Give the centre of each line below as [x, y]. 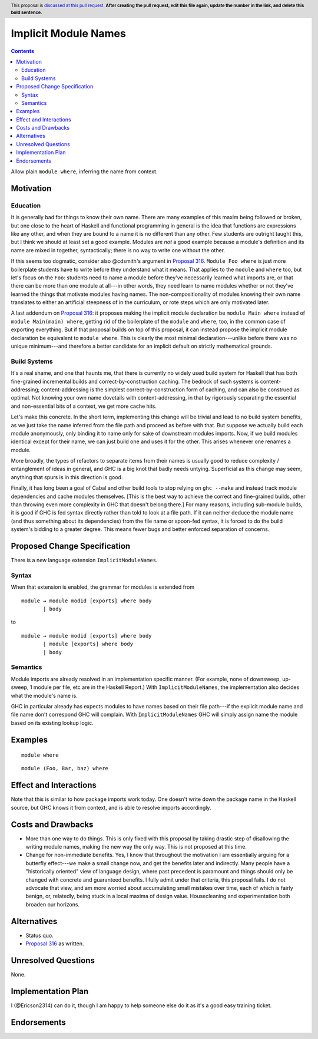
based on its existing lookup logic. [52, 723]
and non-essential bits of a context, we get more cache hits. [84, 406]
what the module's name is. [44, 695]
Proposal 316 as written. [55, 944]
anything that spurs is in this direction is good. [67, 477]
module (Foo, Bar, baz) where [65, 768]
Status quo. [39, 935]
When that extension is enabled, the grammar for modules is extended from [102, 587]
